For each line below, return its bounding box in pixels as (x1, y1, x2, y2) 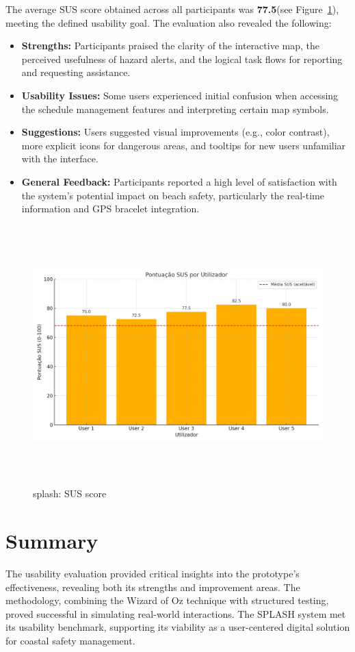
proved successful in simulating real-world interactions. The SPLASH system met (5, 606, 346, 620)
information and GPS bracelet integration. (21, 201, 200, 216)
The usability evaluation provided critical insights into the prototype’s (5, 566, 300, 580)
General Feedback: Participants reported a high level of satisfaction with (21, 174, 337, 188)
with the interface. (21, 151, 98, 166)
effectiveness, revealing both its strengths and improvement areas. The (5, 579, 300, 594)
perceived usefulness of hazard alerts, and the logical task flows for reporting (21, 51, 343, 66)
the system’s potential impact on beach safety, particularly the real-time (21, 188, 324, 202)
